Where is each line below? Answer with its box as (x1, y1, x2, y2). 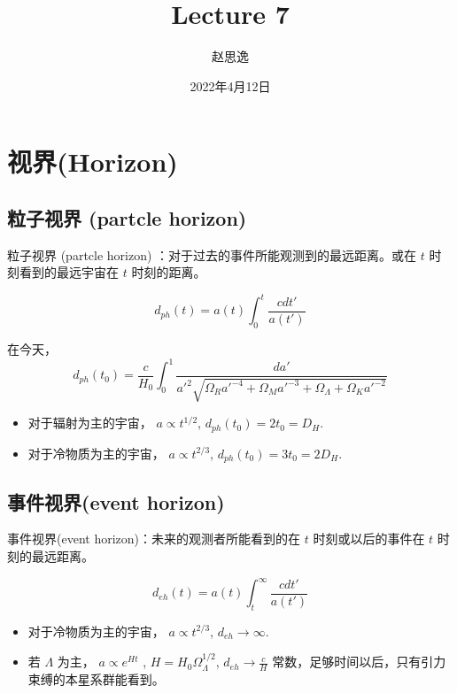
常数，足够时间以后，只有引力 (272, 652, 446, 671)
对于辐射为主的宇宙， (27, 413, 152, 432)
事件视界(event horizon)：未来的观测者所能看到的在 (7, 529, 300, 548)
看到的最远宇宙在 (19, 263, 119, 281)
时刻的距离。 (131, 263, 206, 281)
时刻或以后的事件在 (313, 529, 425, 548)
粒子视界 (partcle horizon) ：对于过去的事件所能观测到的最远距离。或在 (7, 245, 417, 264)
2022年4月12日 (190, 76, 271, 95)
